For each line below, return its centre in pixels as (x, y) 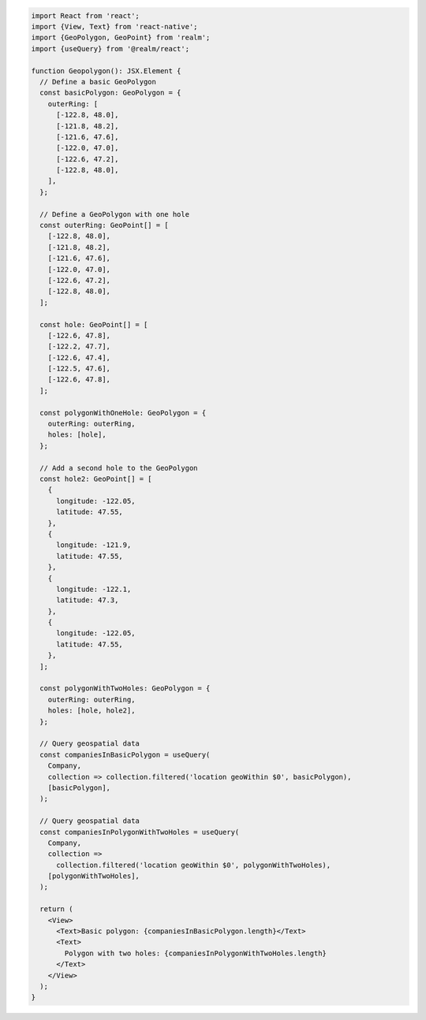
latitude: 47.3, (88, 600)
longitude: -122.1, (94, 589)
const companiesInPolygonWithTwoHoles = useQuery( (140, 832)
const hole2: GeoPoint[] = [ (96, 479)
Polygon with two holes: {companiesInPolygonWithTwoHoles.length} (196, 953)
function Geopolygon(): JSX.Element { (106, 71)
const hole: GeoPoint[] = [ (94, 324)
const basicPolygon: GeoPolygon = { (110, 93)
